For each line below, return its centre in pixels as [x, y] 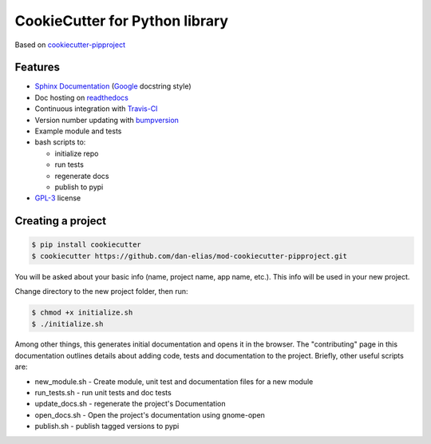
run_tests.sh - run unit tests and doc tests [103, 393]
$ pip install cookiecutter [86, 245]
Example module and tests [78, 131]
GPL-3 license [58, 198]
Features [37, 67]
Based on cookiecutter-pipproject [70, 45]
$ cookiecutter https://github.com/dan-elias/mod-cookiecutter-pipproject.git [189, 256]
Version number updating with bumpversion [107, 120]
